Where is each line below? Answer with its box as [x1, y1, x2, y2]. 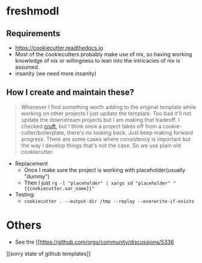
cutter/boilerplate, [21, 128, 66, 136]
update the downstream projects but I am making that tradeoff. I [21, 116, 180, 123]
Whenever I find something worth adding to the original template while [21, 103, 196, 110]
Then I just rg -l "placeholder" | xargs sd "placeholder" [24, 179, 171, 186]
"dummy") [24, 173, 50, 180]
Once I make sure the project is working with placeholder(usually [24, 166, 186, 173]
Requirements [6, 28, 60, 39]
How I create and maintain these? [6, 87, 134, 98]
